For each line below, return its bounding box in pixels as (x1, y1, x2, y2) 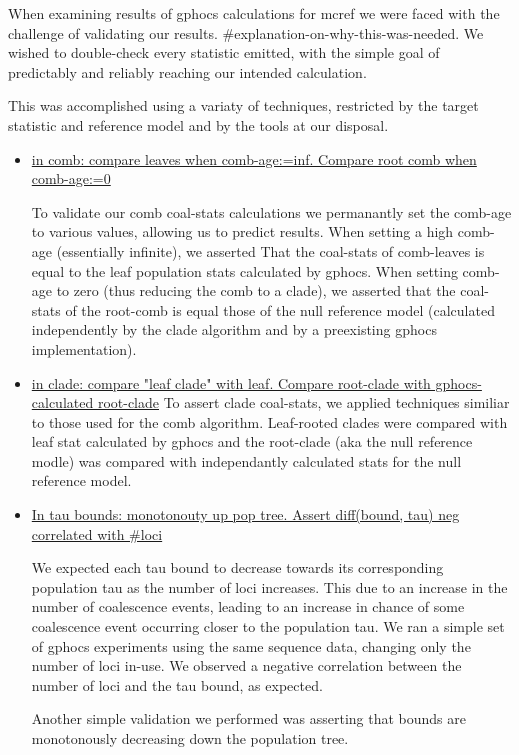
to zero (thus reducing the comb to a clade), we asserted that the (56, 280, 456, 301)
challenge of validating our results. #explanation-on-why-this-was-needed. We (8, 22, 484, 43)
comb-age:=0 (31, 168, 111, 189)
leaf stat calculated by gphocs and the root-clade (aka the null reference (31, 431, 473, 452)
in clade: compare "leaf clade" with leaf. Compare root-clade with (31, 372, 431, 393)
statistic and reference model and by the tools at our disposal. (8, 114, 389, 135)
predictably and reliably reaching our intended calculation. (8, 61, 367, 82)
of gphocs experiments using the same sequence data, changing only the (31, 635, 471, 656)
